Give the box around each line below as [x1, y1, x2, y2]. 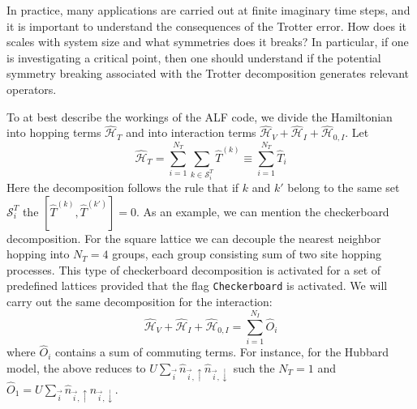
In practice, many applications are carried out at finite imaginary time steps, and [6, 2, 411, 18]
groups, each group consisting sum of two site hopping [112, 245, 381, 262]
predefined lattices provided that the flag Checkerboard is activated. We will [6, 277, 388, 294]
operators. [6, 80, 57, 97]
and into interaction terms [126, 124, 256, 141]
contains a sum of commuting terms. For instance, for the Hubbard [55, 343, 389, 360]
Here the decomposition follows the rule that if [6, 178, 239, 195]
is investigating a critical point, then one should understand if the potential [6, 49, 381, 66]
